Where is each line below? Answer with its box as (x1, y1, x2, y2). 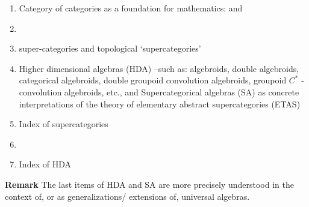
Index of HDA (19, 158, 71, 170)
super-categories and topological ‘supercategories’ (19, 42, 201, 55)
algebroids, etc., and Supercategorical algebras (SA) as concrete (64, 85, 299, 98)
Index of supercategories (19, 118, 108, 130)
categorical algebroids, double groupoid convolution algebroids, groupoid (19, 74, 287, 86)
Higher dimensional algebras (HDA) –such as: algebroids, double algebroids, (19, 62, 299, 74)
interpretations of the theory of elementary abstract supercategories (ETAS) (19, 97, 301, 110)
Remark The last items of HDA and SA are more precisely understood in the (5, 178, 294, 190)
